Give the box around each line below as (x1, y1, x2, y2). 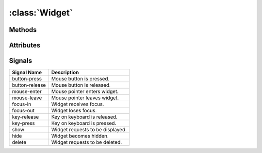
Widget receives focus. (51, 101, 104, 107)
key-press (12, 120, 35, 127)
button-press (12, 76, 42, 82)
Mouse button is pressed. (51, 76, 110, 82)
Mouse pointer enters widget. (51, 88, 119, 95)
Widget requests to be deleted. (51, 139, 122, 146)
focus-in (12, 101, 32, 107)
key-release (12, 114, 39, 121)
